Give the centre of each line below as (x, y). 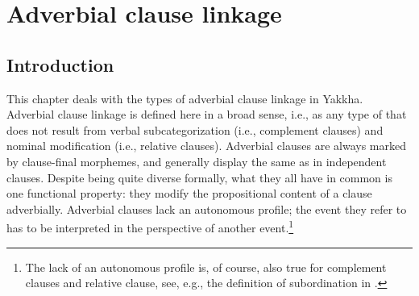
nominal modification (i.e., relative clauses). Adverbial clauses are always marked (206, 146)
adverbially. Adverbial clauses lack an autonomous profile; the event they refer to (207, 208)
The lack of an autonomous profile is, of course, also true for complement (206, 267)
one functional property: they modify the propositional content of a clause (189, 193)
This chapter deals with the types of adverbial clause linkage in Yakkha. (185, 98)
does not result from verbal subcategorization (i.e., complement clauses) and (195, 129)
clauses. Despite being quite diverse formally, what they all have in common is (199, 177)
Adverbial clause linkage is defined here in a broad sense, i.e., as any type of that (207, 114)
